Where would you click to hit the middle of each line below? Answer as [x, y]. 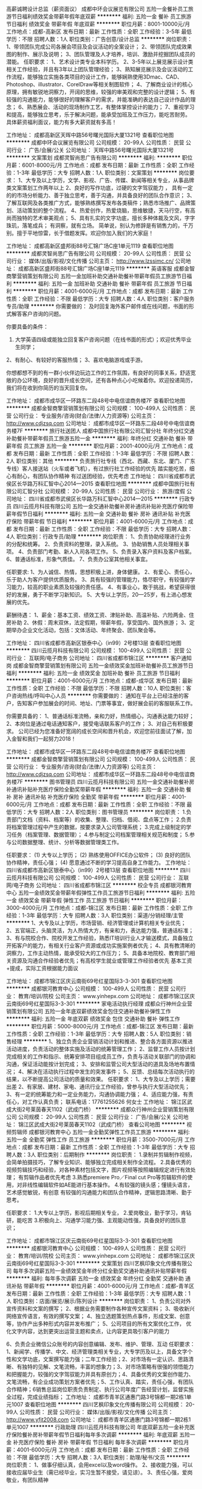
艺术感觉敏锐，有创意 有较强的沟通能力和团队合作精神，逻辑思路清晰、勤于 [99, 1192]
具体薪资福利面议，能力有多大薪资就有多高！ [62, 122]
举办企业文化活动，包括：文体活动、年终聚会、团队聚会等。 [85, 630]
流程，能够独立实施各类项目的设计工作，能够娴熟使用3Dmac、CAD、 [97, 77]
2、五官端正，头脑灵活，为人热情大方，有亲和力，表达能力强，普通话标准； [100, 930]
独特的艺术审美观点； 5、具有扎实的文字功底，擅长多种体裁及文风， [101, 218]
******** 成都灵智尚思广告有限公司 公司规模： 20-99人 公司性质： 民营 [95, 253]
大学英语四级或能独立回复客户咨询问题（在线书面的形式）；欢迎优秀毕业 [103, 339]
